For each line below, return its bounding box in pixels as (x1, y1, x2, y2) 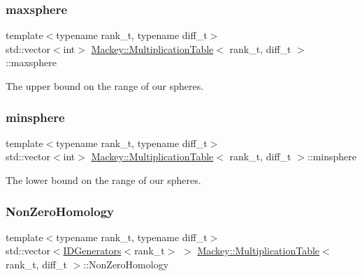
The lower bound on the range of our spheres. (6, 173, 201, 187)
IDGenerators (63, 243, 122, 258)
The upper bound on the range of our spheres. (6, 79, 204, 93)
